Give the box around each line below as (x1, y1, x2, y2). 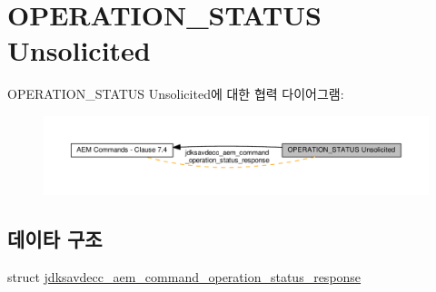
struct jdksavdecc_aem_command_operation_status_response (7, 267, 362, 286)
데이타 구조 (7, 224, 103, 252)
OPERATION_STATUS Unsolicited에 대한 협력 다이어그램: (7, 84, 344, 103)
